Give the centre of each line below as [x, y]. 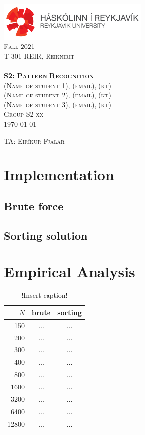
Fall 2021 [19, 46]
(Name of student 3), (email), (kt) [58, 104]
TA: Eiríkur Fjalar [34, 140]
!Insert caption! [45, 295]
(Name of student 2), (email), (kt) [58, 95]
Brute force [34, 206]
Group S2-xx [24, 114]
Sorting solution [46, 235]
